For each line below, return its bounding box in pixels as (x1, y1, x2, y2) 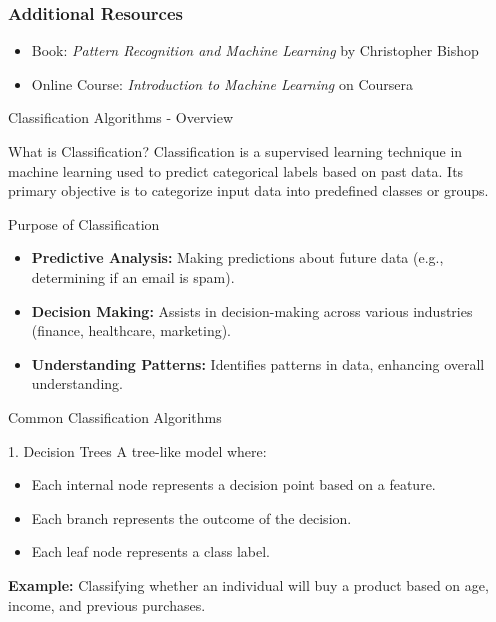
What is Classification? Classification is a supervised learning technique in (8, 141, 463, 161)
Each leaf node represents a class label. (31, 541, 270, 562)
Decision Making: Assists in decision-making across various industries (31, 300, 473, 321)
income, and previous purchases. (8, 594, 206, 615)
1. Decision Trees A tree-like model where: (8, 440, 267, 461)
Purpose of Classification (8, 213, 160, 234)
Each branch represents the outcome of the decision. (31, 507, 352, 528)
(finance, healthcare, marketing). (31, 320, 232, 341)
